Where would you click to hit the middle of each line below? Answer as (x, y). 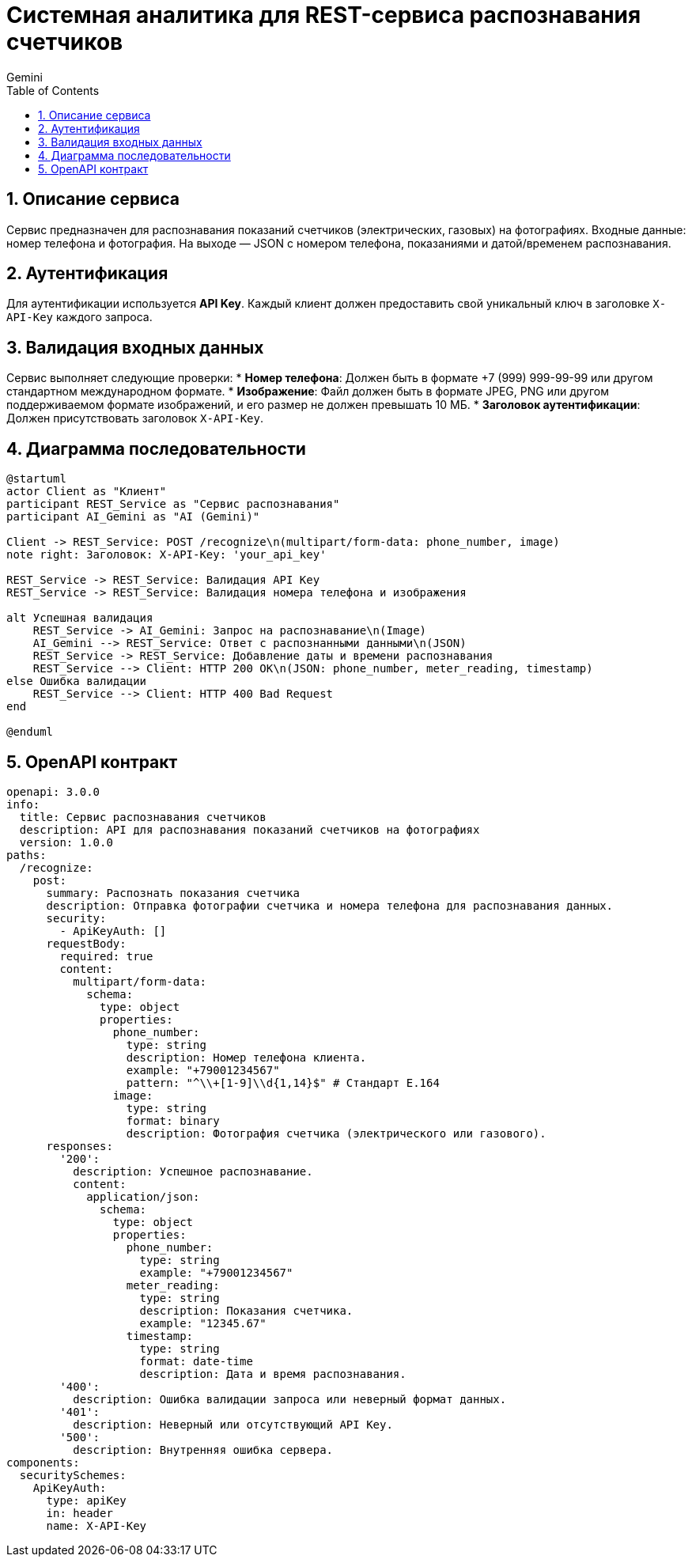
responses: (79, 1146)
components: (43, 1462)
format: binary (173, 1120)
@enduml (30, 732)
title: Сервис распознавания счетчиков (143, 817)
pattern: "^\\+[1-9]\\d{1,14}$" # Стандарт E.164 (283, 1082)
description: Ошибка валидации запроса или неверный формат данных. (290, 1399)
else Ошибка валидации (77, 681)
